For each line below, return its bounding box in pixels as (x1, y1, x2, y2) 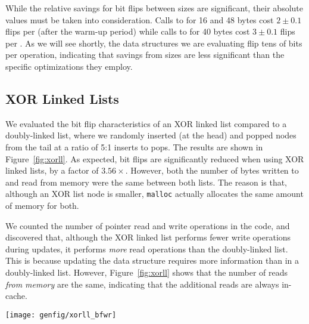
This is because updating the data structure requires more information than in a (5, 254, 299, 267)
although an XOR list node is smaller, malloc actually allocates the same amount (5, 187, 304, 200)
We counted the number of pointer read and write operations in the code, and (5, 219, 290, 232)
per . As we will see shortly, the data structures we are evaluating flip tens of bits (5, 36, 302, 49)
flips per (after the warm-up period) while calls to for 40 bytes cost (5, 25, 250, 38)
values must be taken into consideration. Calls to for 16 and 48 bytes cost (5, 13, 274, 26)
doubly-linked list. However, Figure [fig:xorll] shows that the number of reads (5, 266, 288, 278)
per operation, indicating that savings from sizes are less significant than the (5, 48, 285, 61)
